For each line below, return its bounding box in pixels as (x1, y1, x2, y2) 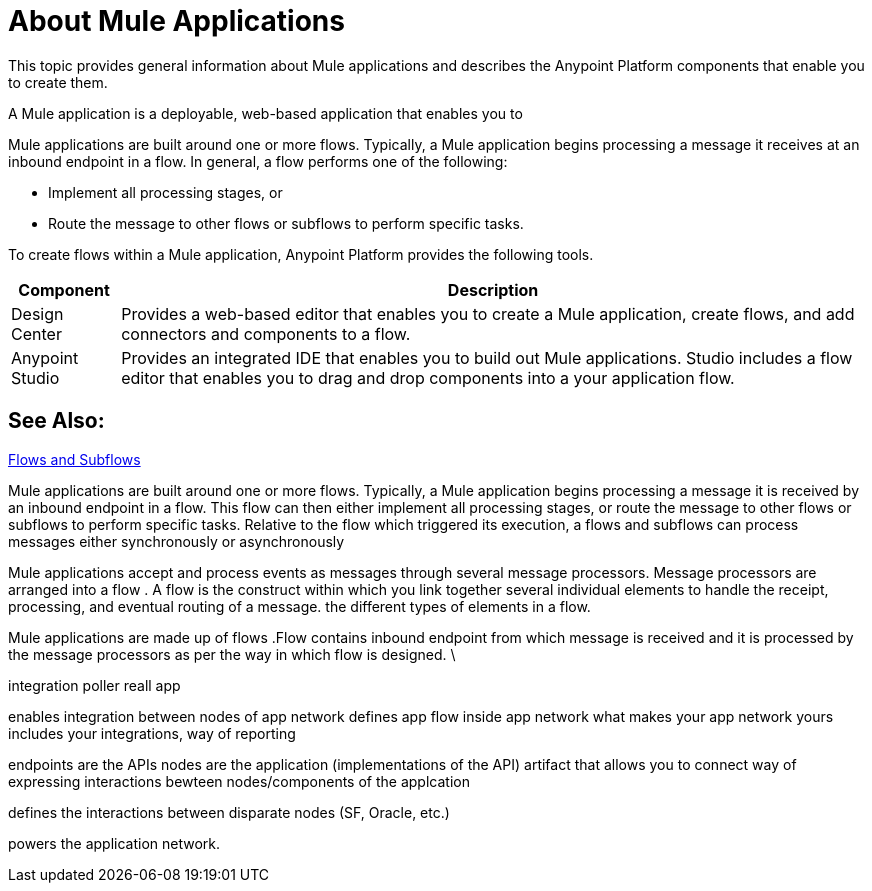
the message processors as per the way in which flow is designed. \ (8, 645, 456, 663)
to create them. (8, 73, 108, 91)
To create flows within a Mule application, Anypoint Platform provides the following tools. (8, 245, 594, 263)
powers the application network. (8, 834, 221, 852)
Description (447, 279, 539, 300)
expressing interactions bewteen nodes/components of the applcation (8, 772, 470, 790)
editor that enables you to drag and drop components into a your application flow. (121, 367, 735, 388)
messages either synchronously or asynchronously (8, 532, 345, 550)
